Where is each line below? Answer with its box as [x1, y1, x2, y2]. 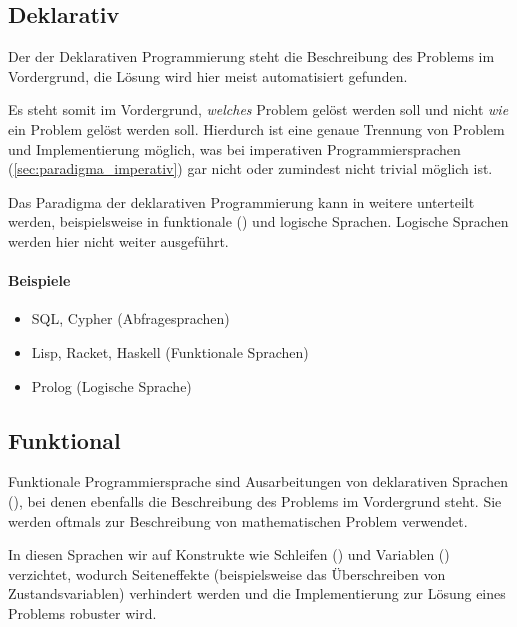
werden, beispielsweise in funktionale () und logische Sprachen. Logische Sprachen [8, 211, 509, 232]
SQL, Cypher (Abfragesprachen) [31, 308, 230, 329]
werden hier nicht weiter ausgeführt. [8, 230, 229, 251]
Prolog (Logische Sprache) [31, 375, 192, 396]
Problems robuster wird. [8, 602, 157, 623]
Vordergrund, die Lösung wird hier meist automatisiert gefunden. [8, 65, 408, 86]
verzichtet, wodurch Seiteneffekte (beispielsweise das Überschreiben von [8, 563, 446, 584]
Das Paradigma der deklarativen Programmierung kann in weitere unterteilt [8, 191, 475, 212]
